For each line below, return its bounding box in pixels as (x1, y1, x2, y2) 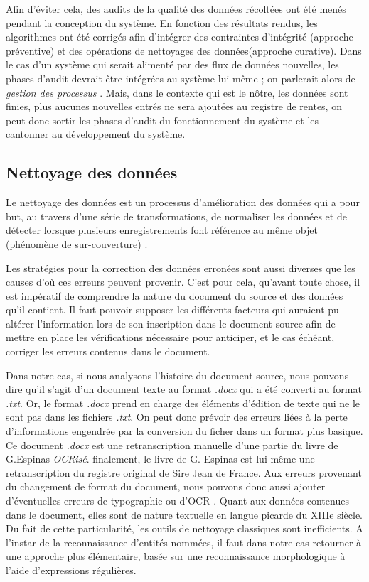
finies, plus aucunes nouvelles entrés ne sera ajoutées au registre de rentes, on (6, 99, 342, 114)
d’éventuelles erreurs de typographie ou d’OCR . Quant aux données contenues (6, 493, 349, 508)
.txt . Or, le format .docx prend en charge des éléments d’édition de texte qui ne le (6, 395, 360, 410)
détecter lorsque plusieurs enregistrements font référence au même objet (6, 222, 318, 237)
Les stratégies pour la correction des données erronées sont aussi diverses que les (6, 260, 355, 275)
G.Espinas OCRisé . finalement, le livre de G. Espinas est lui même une (6, 451, 315, 466)
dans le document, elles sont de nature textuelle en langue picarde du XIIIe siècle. (6, 507, 363, 522)
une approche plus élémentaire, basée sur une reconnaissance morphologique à (6, 549, 346, 564)
